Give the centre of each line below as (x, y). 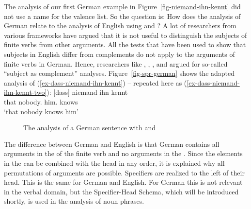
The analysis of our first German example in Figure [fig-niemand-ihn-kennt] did (122, 6)
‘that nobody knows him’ (41, 111)
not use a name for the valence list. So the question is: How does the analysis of (122, 16)
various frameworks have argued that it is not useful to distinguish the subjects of (125, 35)
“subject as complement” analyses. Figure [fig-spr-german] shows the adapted (119, 73)
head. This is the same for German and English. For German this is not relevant (123, 182)
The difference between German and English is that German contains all (112, 144)
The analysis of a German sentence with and (89, 128)
